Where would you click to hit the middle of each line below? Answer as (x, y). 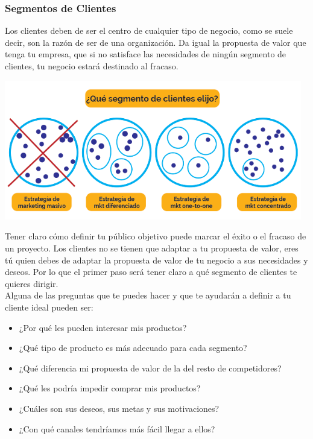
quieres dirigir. (32, 283)
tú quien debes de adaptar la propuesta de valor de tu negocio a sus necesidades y (156, 260)
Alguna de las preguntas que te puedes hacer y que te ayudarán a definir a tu (148, 295)
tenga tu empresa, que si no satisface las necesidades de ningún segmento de (146, 54)
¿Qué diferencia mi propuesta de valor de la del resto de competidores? (150, 368)
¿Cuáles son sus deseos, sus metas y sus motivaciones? (119, 409)
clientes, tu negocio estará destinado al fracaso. (92, 66)
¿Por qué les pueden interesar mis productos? (103, 327)
